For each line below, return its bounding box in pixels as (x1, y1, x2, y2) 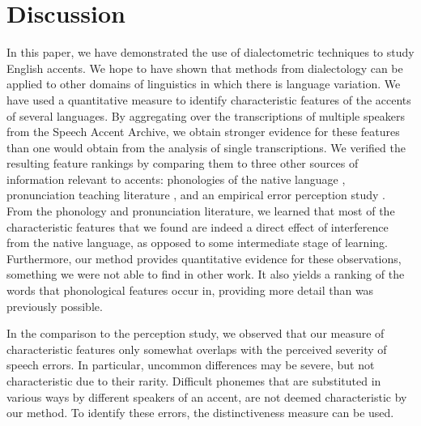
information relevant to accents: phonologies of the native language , (6, 170, 346, 187)
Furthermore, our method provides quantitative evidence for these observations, (6, 249, 402, 266)
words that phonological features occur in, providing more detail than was (6, 282, 374, 299)
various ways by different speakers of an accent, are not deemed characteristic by (6, 388, 407, 405)
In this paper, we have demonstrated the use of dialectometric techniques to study (6, 44, 415, 61)
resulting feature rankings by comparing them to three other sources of (6, 155, 359, 172)
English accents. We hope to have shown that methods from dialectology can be (6, 59, 403, 76)
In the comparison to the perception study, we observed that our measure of (6, 325, 385, 342)
